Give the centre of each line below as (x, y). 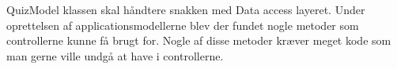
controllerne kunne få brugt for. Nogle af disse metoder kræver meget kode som (199, 40)
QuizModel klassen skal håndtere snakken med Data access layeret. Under (186, 9)
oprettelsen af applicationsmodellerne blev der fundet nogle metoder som (183, 25)
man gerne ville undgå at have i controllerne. (115, 55)
